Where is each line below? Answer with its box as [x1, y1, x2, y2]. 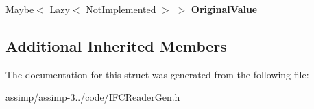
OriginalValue [191, 2, 258, 16]
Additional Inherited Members [5, 35, 227, 56]
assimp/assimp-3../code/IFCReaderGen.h [5, 90, 180, 104]
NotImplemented [86, 2, 156, 16]
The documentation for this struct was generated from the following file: [5, 67, 309, 81]
